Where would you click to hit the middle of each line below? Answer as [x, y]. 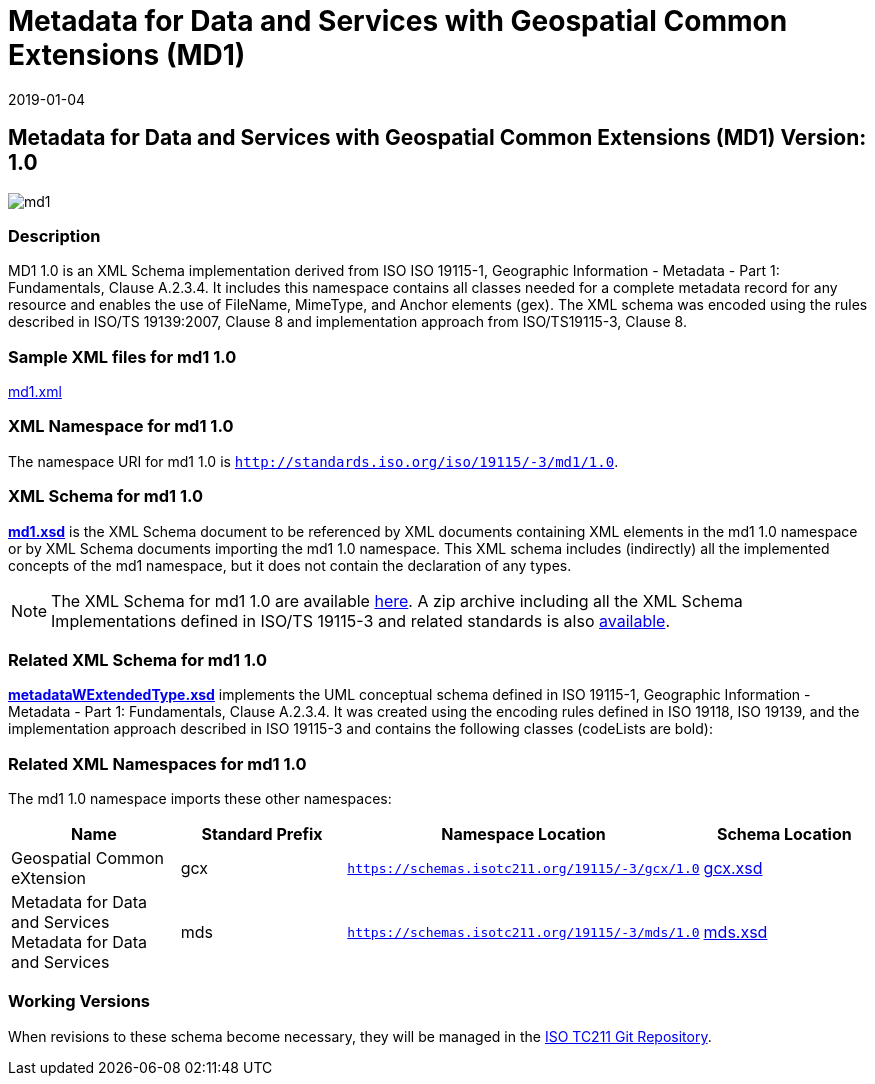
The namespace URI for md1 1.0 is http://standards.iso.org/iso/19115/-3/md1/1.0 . [313, 461]
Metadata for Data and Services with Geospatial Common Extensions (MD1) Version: [437, 138]
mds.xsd [735, 932]
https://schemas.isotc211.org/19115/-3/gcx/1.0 [523, 868]
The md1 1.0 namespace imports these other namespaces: [200, 799]
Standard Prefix [262, 834]
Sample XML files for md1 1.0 [122, 356]
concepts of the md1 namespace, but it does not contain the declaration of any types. [290, 565]
